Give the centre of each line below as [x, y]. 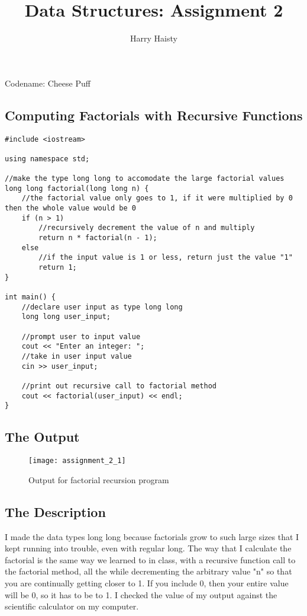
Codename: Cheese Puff [48, 83]
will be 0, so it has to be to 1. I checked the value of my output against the [141, 594]
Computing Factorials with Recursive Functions [154, 115]
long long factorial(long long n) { [77, 188]
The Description [55, 511]
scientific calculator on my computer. [72, 606]
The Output [42, 437]
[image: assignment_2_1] [77, 461]
